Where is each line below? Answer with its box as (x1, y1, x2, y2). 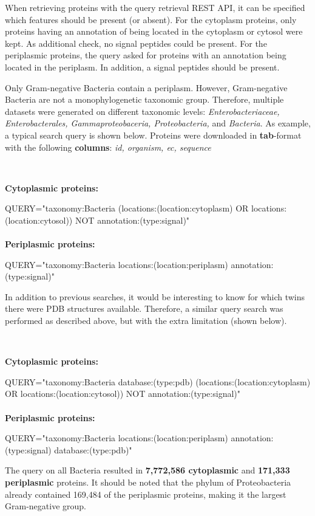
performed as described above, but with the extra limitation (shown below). (5, 314, 287, 327)
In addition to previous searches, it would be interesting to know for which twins (5, 290, 305, 303)
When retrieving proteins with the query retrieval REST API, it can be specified (5, 1, 305, 13)
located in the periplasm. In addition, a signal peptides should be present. (5, 60, 280, 73)
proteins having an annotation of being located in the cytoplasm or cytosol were (5, 25, 303, 38)
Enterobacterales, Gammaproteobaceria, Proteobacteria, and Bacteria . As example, (5, 117, 311, 129)
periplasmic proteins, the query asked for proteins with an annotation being (5, 49, 286, 61)
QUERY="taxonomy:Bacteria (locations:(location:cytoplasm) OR (5, 202, 249, 215)
